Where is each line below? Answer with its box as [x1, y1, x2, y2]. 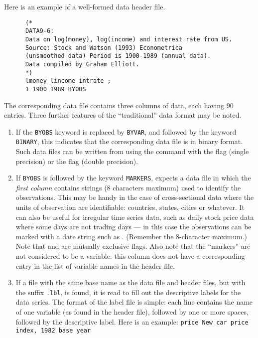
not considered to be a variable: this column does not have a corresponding [15, 251, 245, 261]
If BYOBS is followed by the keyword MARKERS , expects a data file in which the [15, 172, 251, 183]
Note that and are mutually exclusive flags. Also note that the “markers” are [15, 241, 251, 251]
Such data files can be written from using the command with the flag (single [15, 146, 249, 156]
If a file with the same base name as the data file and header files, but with [15, 277, 246, 288]
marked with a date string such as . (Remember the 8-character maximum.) [15, 231, 247, 241]
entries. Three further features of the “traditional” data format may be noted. [4, 110, 242, 120]
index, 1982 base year [15, 327, 91, 335]
